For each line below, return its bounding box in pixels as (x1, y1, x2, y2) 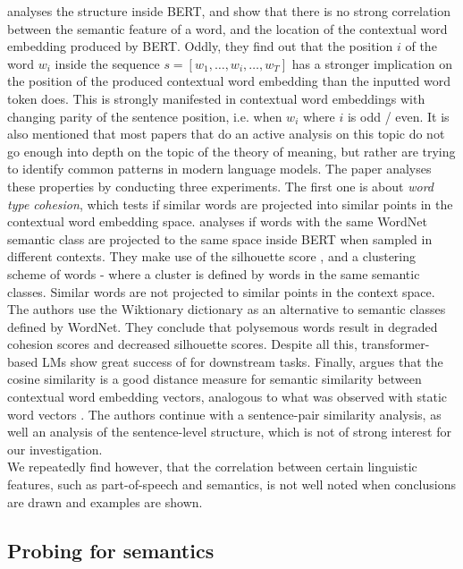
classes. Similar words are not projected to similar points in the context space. (7, 282, 435, 301)
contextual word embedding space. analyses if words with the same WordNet (7, 212, 427, 231)
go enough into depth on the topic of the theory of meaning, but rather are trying (7, 141, 456, 160)
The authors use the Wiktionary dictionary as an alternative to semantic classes (7, 300, 446, 318)
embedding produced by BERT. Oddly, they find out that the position (7, 37, 393, 55)
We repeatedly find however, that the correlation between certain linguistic (7, 457, 417, 476)
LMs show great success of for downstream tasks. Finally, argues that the (41, 352, 443, 370)
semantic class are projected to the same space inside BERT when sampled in (7, 229, 433, 248)
